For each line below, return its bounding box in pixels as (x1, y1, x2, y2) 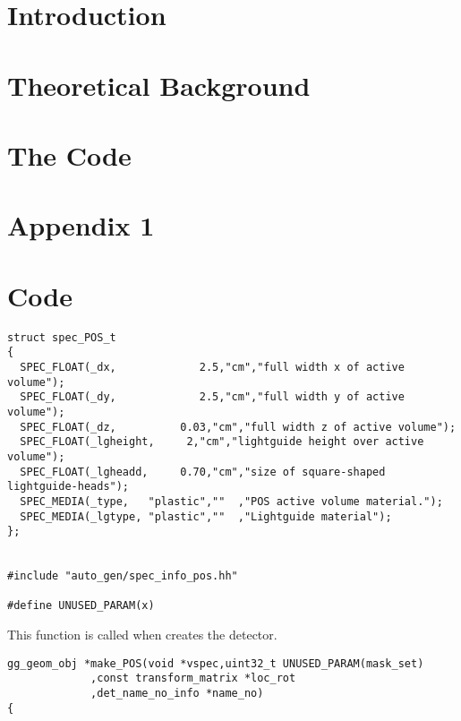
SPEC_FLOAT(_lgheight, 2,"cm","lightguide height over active (20, 435, 424, 449)
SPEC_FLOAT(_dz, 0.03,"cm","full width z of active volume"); (20, 420, 457, 433)
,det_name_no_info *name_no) (90, 687, 264, 700)
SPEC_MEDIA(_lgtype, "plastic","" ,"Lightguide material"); (20, 510, 392, 523)
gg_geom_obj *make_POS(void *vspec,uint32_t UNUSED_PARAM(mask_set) (7, 657, 424, 670)
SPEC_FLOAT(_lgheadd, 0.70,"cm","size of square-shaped (20, 465, 386, 478)
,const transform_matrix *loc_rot (90, 672, 296, 685)
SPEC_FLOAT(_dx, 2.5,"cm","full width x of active (20, 360, 405, 373)
